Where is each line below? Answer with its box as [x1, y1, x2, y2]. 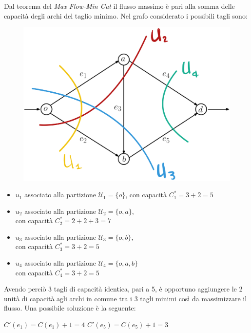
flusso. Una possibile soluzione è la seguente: [4, 303, 136, 313]
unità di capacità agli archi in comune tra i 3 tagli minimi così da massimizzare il [4, 293, 247, 303]
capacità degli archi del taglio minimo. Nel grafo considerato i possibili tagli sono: [4, 10, 248, 21]
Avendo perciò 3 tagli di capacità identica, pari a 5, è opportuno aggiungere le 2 [4, 284, 243, 294]
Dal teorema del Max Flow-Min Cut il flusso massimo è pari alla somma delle [4, 1, 235, 11]
